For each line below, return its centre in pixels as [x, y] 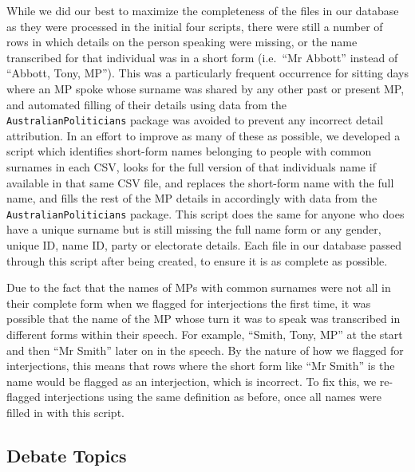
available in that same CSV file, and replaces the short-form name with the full [200, 182]
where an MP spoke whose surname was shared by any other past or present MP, [206, 88]
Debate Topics [67, 455]
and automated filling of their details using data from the [147, 104]
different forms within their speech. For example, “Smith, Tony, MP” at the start [205, 334]
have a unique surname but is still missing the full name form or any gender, [194, 229]
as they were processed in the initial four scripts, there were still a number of [195, 26]
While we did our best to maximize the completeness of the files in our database [203, 10]
